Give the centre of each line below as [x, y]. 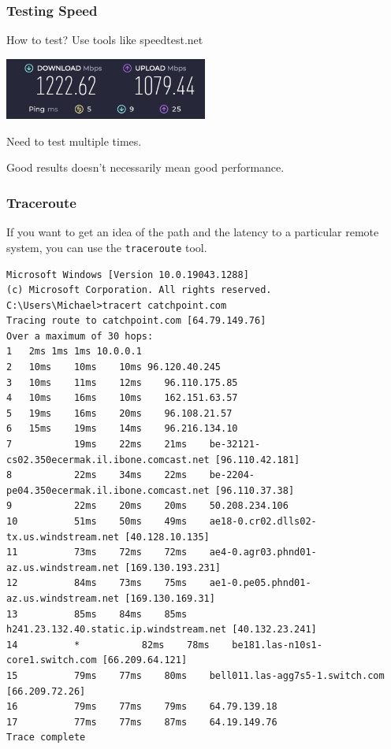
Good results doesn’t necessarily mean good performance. [145, 167]
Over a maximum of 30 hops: [80, 336]
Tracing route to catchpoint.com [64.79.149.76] [136, 321]
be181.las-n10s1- [277, 645]
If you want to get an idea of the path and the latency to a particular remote [193, 232]
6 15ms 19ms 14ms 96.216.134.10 [122, 429]
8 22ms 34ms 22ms [97, 475]
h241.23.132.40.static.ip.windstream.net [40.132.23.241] [162, 630]
